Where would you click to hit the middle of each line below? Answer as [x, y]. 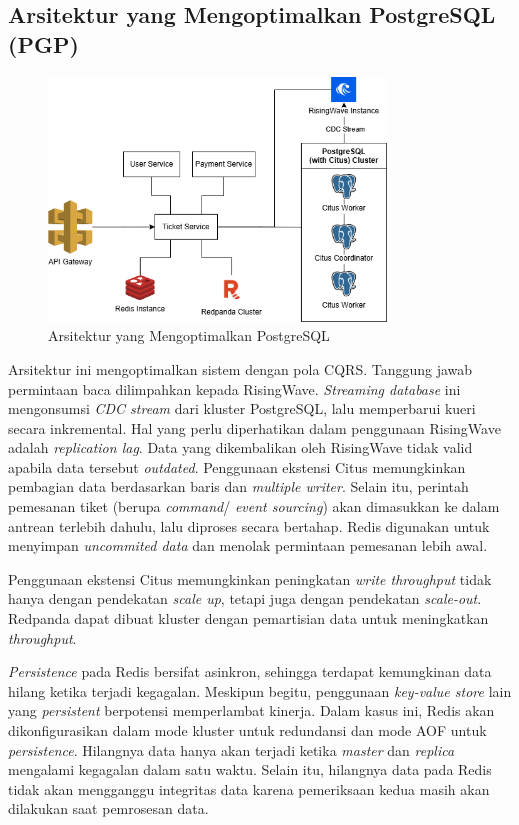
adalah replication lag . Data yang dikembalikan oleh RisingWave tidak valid [240, 447]
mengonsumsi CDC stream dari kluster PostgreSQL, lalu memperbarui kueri [242, 408]
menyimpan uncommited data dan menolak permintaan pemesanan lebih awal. [248, 545]
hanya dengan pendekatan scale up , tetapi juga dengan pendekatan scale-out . [245, 598]
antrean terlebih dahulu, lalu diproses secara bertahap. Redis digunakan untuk [249, 525]
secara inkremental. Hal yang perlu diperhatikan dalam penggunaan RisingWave [254, 427]
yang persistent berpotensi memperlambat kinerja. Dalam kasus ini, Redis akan [251, 710]
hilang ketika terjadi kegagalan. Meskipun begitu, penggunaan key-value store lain [260, 690]
